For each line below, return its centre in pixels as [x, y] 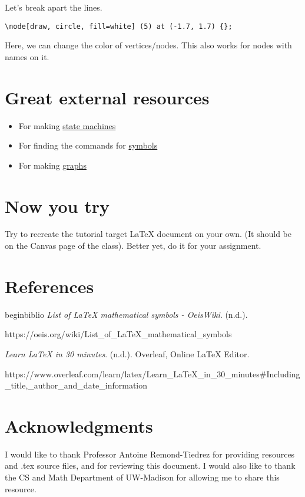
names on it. [27, 56]
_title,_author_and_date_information [76, 385]
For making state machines [67, 125]
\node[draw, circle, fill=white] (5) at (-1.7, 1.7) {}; [119, 26]
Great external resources [107, 97]
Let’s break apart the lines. [54, 7]
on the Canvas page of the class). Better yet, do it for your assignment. [133, 246]
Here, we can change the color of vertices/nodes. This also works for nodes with [148, 45]
